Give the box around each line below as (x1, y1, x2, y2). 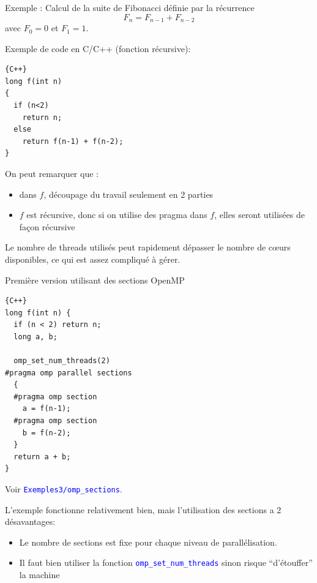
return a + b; (13, 452, 71, 461)
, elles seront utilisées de (214, 208, 305, 221)
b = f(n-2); (22, 428, 71, 437)
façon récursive (19, 220, 75, 233)
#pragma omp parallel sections (5, 368, 132, 377)
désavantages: (5, 515, 56, 528)
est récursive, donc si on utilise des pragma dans (26, 208, 207, 221)
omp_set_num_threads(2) (13, 356, 110, 366)
